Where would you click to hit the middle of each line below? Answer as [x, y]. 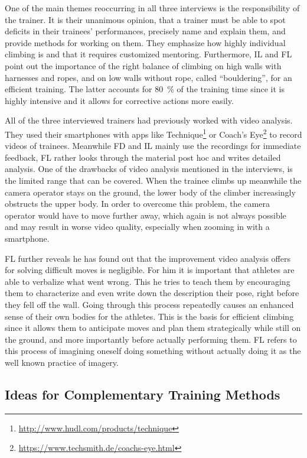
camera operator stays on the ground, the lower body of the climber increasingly [150, 192]
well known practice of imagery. [62, 362]
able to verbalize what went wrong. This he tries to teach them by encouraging [148, 281]
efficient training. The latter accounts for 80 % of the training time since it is [145, 89]
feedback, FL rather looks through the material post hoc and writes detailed [143, 157]
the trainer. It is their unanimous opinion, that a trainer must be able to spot [145, 19]
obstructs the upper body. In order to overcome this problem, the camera [137, 204]
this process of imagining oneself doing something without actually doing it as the [153, 351]
